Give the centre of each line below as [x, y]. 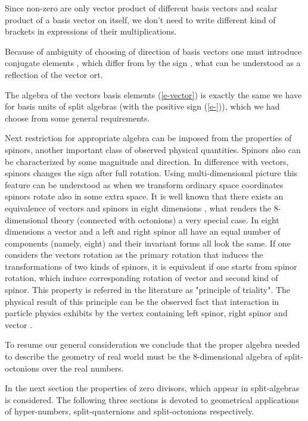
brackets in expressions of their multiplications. [91, 31]
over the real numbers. [83, 368]
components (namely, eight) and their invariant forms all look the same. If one [148, 243]
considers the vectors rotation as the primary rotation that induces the [134, 255]
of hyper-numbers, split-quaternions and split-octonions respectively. [130, 411]
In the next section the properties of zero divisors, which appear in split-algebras [152, 388]
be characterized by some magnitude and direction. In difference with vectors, [147, 161]
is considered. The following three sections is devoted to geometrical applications [152, 399]
